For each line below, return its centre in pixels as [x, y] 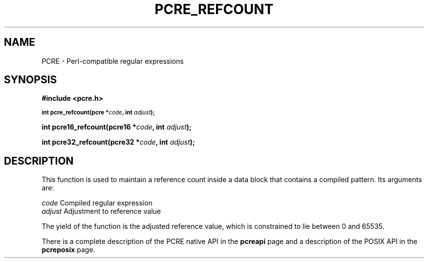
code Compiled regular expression [97, 203]
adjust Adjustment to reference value [101, 211]
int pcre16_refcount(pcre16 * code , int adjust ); [117, 127]
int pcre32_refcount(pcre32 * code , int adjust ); [118, 142]
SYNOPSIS [31, 80]
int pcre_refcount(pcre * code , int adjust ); [98, 113]
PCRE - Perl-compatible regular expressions [113, 61]
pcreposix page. [68, 250]
